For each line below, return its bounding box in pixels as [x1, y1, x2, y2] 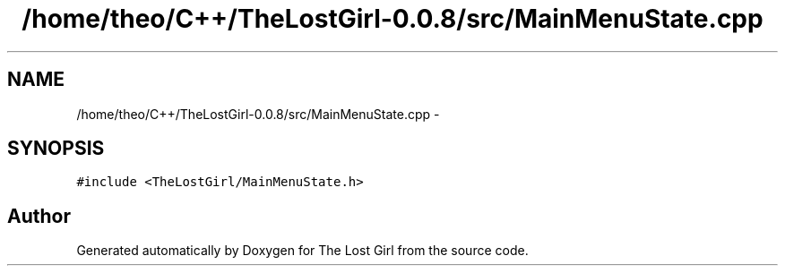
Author [7, 204, 71, 227]
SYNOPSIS [7, 137, 105, 160]
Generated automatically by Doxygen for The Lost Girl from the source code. [76, 243, 529, 259]
